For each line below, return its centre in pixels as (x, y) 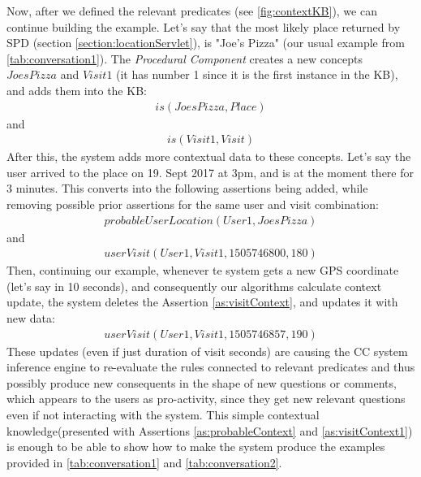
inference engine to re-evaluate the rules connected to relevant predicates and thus (211, 367)
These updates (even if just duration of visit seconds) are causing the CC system (207, 351)
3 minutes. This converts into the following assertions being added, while (187, 188)
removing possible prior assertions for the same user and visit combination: (193, 204)
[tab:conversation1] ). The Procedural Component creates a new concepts (185, 58)
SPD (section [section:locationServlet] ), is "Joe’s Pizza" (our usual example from (206, 43)
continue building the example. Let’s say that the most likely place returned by (204, 26)
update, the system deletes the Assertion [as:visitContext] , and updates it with (202, 302)
